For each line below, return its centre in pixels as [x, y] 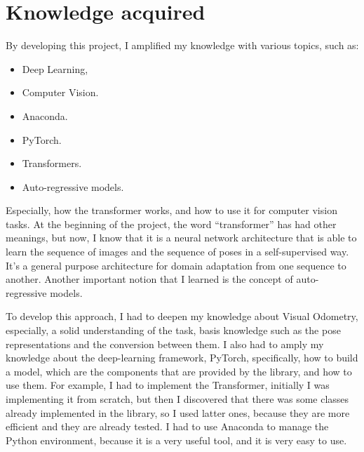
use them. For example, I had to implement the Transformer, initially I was [168, 385]
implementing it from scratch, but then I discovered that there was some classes [177, 399]
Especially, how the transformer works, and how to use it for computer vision [171, 210]
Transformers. [52, 163]
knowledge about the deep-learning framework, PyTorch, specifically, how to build [182, 358]
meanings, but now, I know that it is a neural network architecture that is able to [181, 238]
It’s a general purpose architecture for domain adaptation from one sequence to [176, 265]
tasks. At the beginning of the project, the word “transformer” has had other [171, 224]
